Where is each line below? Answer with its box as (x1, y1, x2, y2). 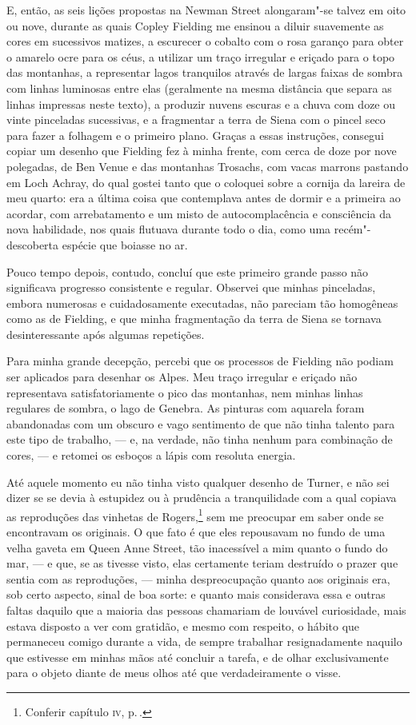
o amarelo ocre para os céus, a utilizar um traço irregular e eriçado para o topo (6, 48, 395, 65)
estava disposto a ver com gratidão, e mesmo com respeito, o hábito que (6, 617, 360, 634)
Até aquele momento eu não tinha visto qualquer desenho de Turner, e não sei (6, 473, 390, 490)
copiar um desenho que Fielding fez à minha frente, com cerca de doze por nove (6, 142, 397, 159)
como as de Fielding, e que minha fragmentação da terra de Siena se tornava (6, 310, 382, 327)
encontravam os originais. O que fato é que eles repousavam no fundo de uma (6, 524, 386, 540)
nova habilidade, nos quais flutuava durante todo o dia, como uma (6, 221, 331, 237)
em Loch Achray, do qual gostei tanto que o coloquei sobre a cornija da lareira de (6, 173, 406, 190)
